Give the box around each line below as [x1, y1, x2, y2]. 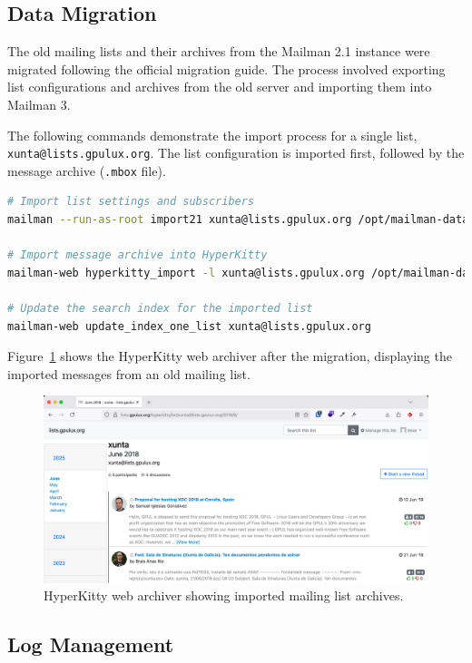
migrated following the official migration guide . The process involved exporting [7, 59, 446, 78]
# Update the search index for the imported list [7, 302, 313, 316]
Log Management [7, 630, 174, 658]
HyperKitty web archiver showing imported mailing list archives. [44, 586, 404, 605]
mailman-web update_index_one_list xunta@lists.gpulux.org [7, 319, 371, 333]
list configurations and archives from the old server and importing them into [7, 77, 432, 96]
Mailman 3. [7, 94, 71, 113]
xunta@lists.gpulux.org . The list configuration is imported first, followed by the [7, 143, 465, 162]
